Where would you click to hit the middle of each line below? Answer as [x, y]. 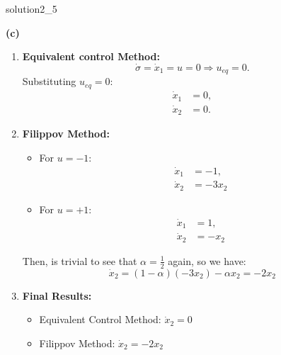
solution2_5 [31, 9]
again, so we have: [207, 260]
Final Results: [57, 295]
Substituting [49, 81]
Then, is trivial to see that [80, 260]
